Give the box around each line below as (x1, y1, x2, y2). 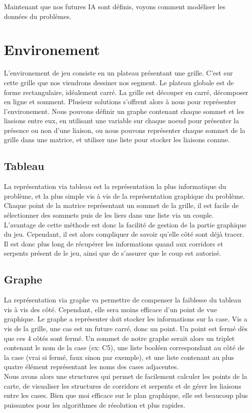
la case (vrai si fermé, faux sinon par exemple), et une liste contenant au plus (4, 352, 234, 362)
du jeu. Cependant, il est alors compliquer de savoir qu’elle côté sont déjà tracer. (4, 229, 244, 239)
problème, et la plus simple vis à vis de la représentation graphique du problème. (4, 190, 245, 201)
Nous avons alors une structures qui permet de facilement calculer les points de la (4, 371, 248, 381)
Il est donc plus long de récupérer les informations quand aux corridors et (4, 238, 223, 248)
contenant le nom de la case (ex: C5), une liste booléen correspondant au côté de (4, 342, 245, 353)
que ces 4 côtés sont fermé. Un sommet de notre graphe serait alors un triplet (4, 333, 235, 343)
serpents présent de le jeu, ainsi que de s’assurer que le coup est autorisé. (4, 248, 221, 258)
